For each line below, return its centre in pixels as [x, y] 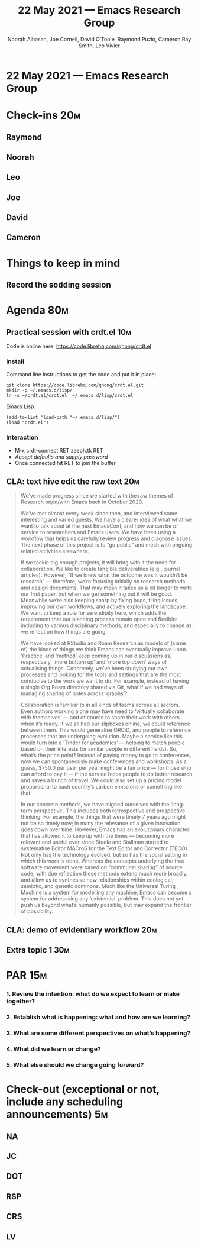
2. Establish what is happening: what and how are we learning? [98, 1017]
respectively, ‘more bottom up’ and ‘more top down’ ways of [94, 662]
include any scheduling [64, 1102]
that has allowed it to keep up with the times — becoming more [97, 836]
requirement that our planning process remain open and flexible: [99, 619]
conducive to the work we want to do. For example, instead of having [105, 681]
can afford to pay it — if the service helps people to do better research [106, 774]
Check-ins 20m [43, 115]
